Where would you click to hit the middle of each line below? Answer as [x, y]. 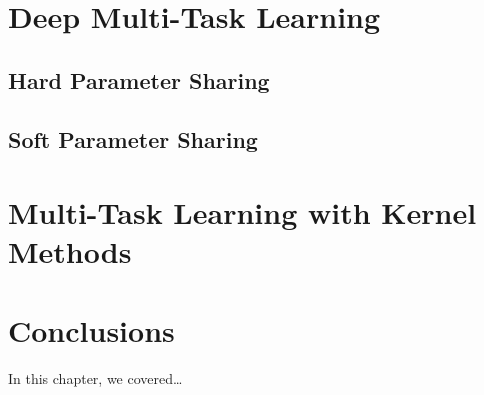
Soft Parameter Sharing [133, 138]
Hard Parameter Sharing [139, 79]
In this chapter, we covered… [95, 377]
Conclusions [91, 329]
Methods [70, 251]
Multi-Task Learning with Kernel [242, 212]
